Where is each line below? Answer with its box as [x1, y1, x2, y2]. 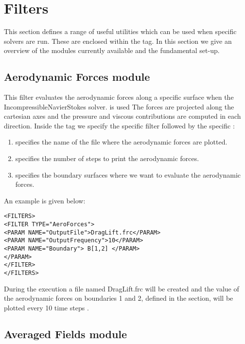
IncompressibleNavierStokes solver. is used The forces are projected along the [4, 101, 234, 111]
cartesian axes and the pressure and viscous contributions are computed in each [4, 111, 241, 121]
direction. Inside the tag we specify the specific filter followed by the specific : [4, 120, 235, 130]
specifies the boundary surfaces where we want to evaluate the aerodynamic [15, 169, 241, 180]
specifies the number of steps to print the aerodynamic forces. [15, 153, 199, 163]
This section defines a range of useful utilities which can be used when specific [4, 26, 237, 36]
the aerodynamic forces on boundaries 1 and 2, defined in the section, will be [4, 293, 233, 303]
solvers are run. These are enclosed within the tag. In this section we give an [4, 36, 232, 46]
